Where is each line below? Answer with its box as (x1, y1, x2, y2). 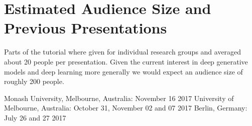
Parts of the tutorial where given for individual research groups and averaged (4, 46, 241, 57)
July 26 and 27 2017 (4, 112, 66, 122)
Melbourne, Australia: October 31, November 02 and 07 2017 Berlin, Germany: (4, 102, 247, 113)
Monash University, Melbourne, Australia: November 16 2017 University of (4, 92, 234, 103)
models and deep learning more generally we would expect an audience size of (4, 66, 243, 76)
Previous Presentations (4, 17, 167, 38)
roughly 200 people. (4, 76, 64, 86)
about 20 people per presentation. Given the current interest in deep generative (4, 56, 248, 66)
